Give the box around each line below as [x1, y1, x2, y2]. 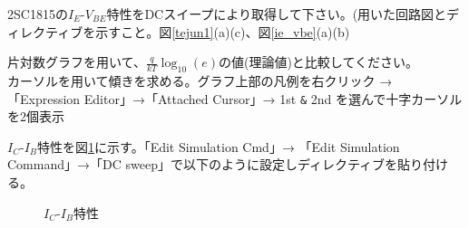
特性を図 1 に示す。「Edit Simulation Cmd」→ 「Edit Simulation [37, 137, 400, 156]
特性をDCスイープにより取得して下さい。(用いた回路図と [106, 5, 447, 23]
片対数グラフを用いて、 [7, 52, 146, 71]
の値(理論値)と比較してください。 [218, 52, 419, 71]
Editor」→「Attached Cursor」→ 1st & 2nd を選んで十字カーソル [83, 89, 463, 108]
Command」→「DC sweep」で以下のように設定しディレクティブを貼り [7, 155, 424, 174]
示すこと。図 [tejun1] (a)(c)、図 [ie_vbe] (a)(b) [95, 22, 350, 41]
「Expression [7, 89, 81, 108]
